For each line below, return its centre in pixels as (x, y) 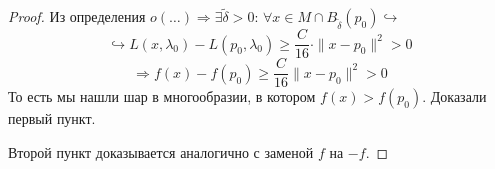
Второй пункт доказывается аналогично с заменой (161, 151)
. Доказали (454, 96)
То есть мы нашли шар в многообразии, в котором (162, 96)
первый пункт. (52, 118)
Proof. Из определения (77, 16)
